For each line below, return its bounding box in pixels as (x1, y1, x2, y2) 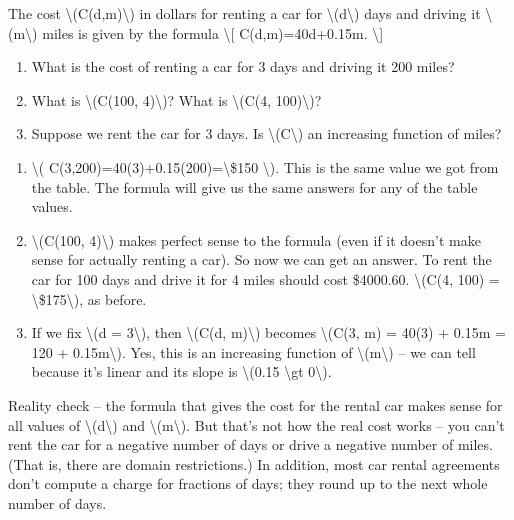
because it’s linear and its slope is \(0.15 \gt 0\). (31, 361, 332, 382)
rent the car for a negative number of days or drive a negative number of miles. (8, 434, 493, 455)
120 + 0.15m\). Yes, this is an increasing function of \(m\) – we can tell (31, 341, 476, 362)
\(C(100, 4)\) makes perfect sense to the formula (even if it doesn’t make (31, 229, 481, 250)
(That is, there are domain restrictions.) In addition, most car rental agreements (8, 453, 500, 474)
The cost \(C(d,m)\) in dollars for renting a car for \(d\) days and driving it (8, 3, 481, 23)
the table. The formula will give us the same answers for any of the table (31, 176, 478, 197)
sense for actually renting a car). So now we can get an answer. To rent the (31, 249, 492, 270)
